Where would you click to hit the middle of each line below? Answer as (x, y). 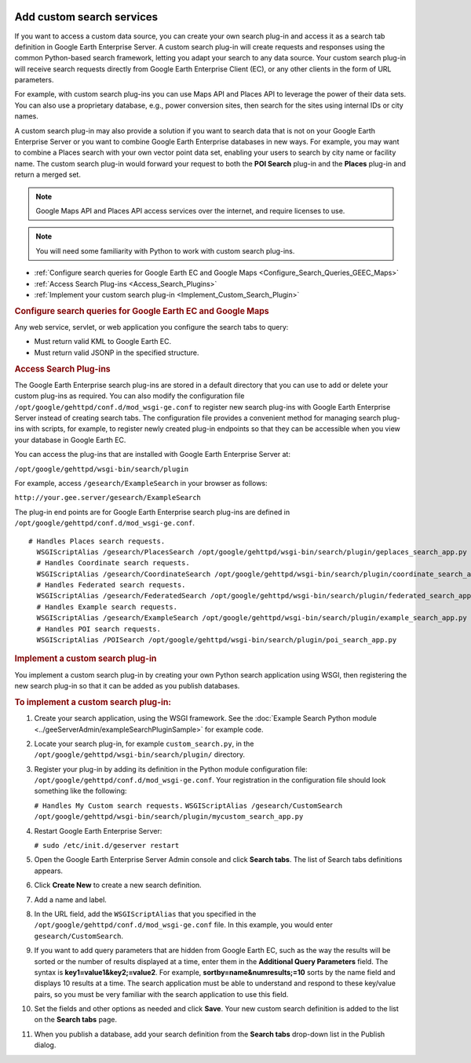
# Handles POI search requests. (99, 629)
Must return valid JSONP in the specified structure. (117, 353)
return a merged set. (48, 175)
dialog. (45, 1045)
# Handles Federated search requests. (111, 585)
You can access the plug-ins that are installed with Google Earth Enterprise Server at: (152, 455)
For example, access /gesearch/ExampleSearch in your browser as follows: (141, 483)
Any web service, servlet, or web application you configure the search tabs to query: (152, 327)
